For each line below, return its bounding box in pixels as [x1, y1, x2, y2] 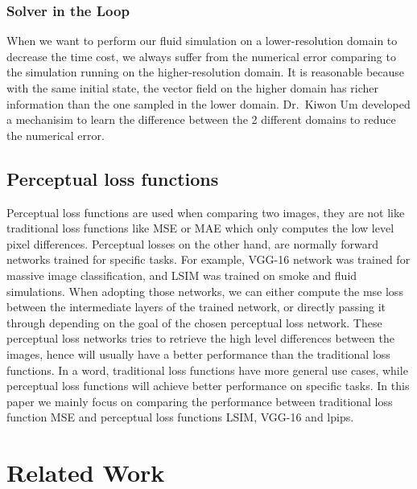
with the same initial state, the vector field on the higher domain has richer [6, 80, 378, 96]
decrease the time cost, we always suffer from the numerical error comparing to [6, 47, 396, 64]
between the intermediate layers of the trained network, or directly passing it [6, 298, 386, 315]
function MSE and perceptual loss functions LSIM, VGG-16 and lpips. [6, 409, 354, 425]
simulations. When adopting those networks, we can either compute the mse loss [6, 282, 403, 299]
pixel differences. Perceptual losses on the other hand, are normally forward [6, 235, 378, 252]
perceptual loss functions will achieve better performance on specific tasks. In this [6, 377, 410, 394]
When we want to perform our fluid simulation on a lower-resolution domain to [6, 32, 398, 49]
